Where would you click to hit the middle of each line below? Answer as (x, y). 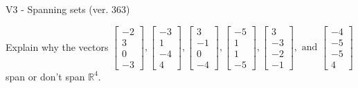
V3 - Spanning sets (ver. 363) (68, 9)
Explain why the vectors (57, 46)
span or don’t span (45, 76)
